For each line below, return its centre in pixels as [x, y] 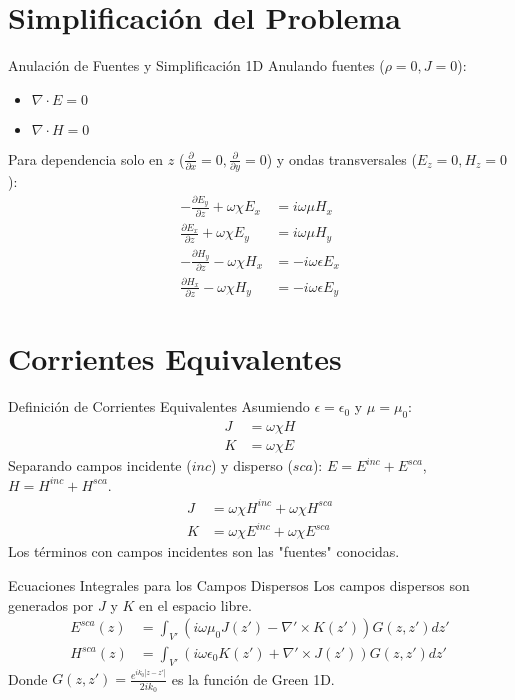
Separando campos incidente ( [100, 465]
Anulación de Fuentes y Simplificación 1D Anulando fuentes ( [196, 65]
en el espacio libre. [195, 604]
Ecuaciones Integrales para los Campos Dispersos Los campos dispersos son [239, 584]
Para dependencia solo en [86, 158]
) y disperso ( [252, 465]
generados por [51, 604]
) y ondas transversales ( [341, 158]
